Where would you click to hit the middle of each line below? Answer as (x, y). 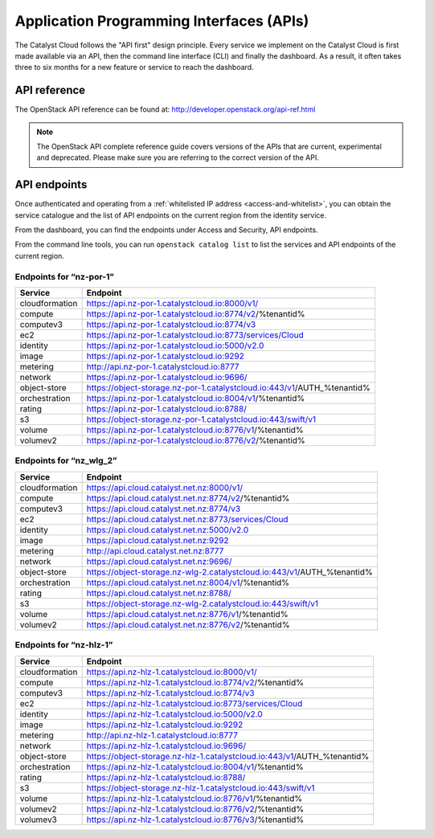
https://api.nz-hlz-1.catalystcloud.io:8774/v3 (170, 693)
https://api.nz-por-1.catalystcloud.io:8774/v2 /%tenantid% (196, 314)
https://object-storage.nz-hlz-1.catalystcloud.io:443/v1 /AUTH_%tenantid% (228, 756)
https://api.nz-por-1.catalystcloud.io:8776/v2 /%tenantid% (196, 440)
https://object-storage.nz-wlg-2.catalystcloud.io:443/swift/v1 (203, 603)
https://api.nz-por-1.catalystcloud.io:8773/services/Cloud (195, 335)
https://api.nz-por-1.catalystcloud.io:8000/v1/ (172, 304)
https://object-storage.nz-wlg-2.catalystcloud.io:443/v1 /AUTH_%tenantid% (229, 572)
